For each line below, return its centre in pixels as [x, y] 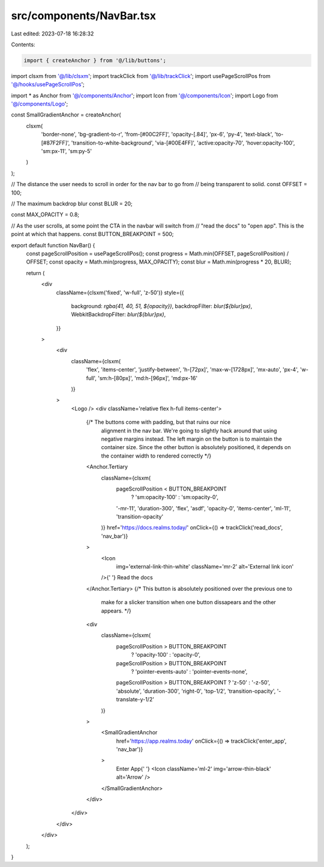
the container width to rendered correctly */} [156, 456]
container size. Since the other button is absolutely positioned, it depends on [196, 447]
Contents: [23, 44]
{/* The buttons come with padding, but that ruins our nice [158, 422]
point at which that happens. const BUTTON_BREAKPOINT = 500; [92, 234]
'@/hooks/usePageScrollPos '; [48, 85]
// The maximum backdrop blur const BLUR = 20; [72, 204]
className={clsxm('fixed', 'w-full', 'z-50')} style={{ [120, 292]
